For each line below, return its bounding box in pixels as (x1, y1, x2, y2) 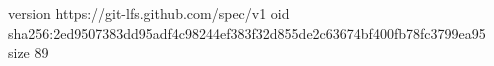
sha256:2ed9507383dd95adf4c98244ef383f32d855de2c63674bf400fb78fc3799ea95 (8, 22, 486, 43)
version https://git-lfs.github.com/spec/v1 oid (8, 3, 290, 23)
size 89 (8, 42, 49, 63)
